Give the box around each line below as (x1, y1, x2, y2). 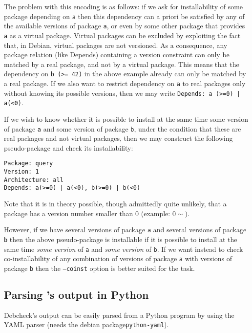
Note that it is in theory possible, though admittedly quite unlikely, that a (4, 199, 227, 209)
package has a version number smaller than (4, 208, 133, 218)
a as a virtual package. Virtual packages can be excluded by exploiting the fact (4, 30, 241, 40)
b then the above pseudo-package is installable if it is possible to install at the (4, 234, 237, 244)
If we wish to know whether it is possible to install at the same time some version (4, 113, 248, 124)
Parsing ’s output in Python (4, 287, 149, 302)
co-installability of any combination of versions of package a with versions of (4, 253, 232, 264)
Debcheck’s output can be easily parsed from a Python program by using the (4, 310, 234, 320)
